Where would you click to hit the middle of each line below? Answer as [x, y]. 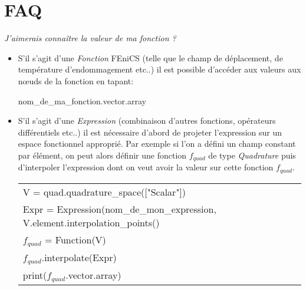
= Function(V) [75, 239]
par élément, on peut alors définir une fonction [102, 155]
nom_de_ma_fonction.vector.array [82, 100]
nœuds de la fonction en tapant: [76, 80]
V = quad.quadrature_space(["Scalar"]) [104, 192]
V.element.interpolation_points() [91, 222]
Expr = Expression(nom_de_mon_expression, [119, 209]
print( [35, 275]
